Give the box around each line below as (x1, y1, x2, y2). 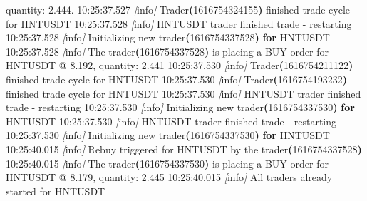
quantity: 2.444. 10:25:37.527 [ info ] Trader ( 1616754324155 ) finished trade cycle (6, 2, 351, 16)
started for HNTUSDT (6, 183, 105, 198)
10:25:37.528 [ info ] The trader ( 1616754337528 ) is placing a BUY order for (6, 43, 329, 58)
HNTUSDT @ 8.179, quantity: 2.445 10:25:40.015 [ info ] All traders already (6, 170, 333, 185)
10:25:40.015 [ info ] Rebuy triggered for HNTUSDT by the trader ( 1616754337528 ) (6, 141, 362, 156)
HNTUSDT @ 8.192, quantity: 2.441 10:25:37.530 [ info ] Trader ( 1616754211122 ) (6, 58, 353, 73)
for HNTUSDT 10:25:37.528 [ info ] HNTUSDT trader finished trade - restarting (6, 16, 352, 31)
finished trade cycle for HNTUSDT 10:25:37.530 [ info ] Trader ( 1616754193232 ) (6, 71, 347, 86)
